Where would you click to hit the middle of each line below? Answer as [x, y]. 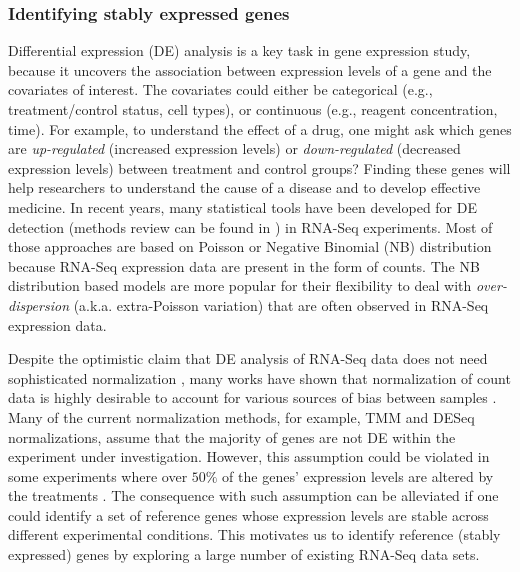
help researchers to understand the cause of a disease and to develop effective [244, 187]
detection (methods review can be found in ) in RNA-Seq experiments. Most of [250, 226]
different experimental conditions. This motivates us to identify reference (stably [254, 534]
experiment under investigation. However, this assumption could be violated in [249, 456]
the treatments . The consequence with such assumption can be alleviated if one [253, 495]
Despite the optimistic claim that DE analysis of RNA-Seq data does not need [248, 358]
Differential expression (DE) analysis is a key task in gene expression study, [239, 50]
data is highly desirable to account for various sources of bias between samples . [252, 397]
